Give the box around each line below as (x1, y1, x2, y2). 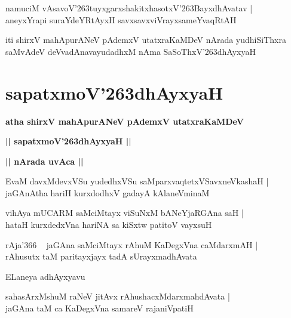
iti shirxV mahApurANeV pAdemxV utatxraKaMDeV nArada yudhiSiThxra (5, 33, 286, 46)
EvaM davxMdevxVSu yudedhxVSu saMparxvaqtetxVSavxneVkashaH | (5, 175, 269, 187)
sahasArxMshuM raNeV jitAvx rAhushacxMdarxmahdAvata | (5, 290, 230, 302)
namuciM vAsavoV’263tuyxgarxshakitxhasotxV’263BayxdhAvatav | (5, 2, 253, 14)
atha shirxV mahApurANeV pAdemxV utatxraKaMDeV (5, 115, 244, 127)
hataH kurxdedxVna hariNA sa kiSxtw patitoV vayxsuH (5, 218, 212, 231)
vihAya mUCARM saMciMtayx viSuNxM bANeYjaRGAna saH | (5, 206, 244, 219)
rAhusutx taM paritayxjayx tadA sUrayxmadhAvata (5, 250, 197, 263)
